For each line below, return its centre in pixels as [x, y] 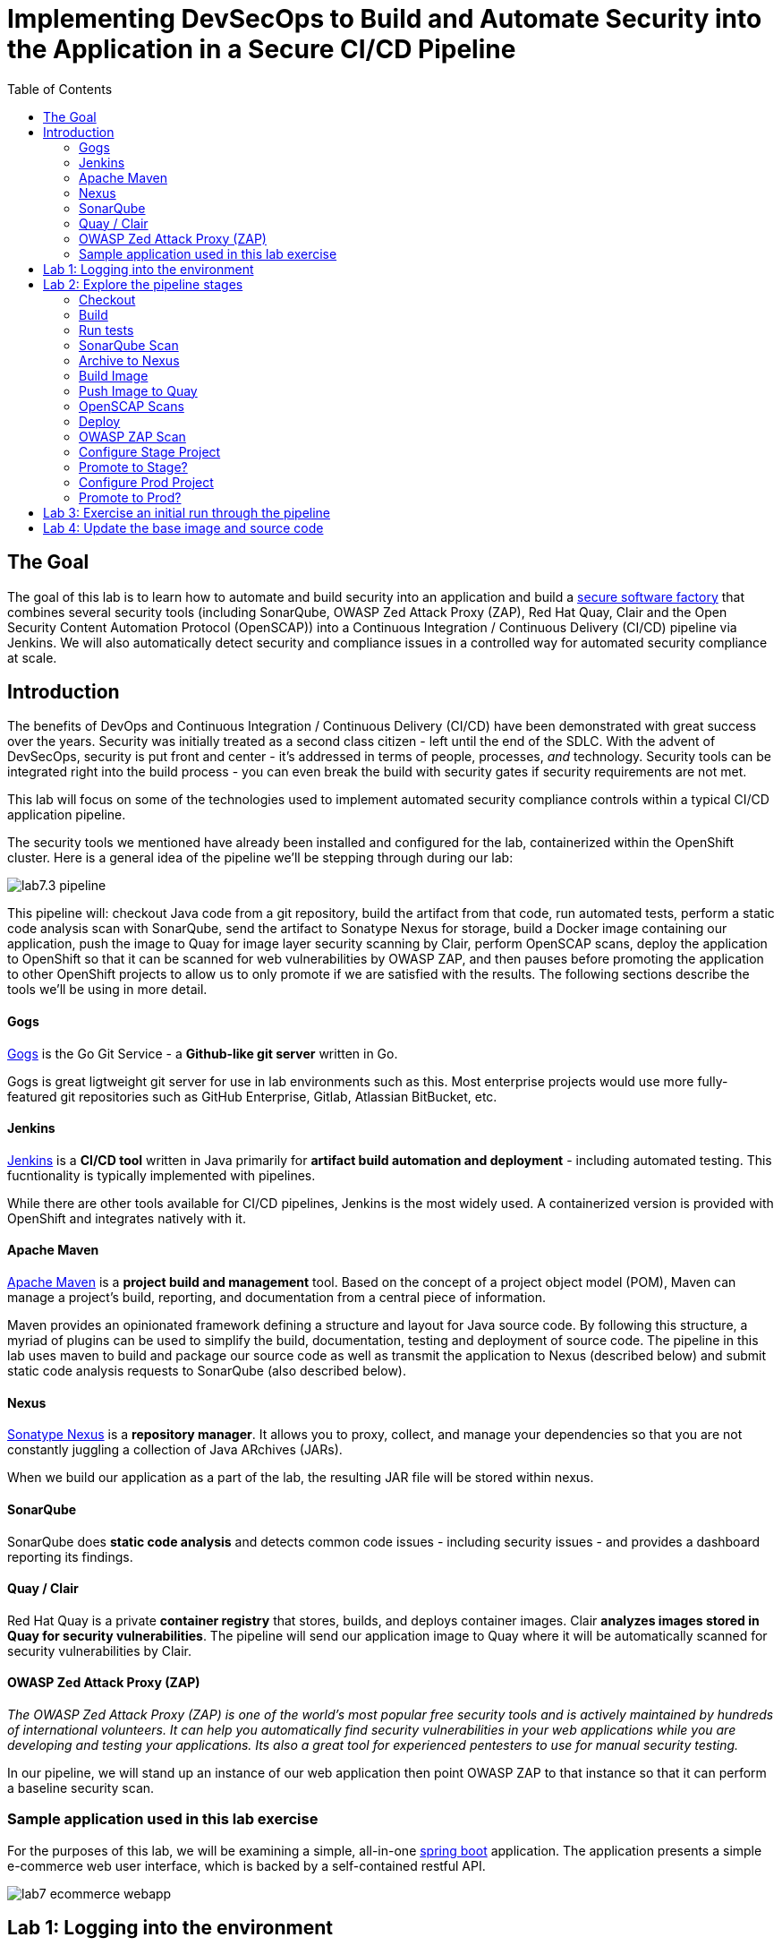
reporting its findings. [70, 1556]
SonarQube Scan [129, 345]
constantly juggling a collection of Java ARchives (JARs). [175, 1450]
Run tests [106, 330]
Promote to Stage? [133, 467]
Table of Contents [60, 89]
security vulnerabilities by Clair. [99, 1650]
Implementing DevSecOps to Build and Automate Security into [385, 19]
